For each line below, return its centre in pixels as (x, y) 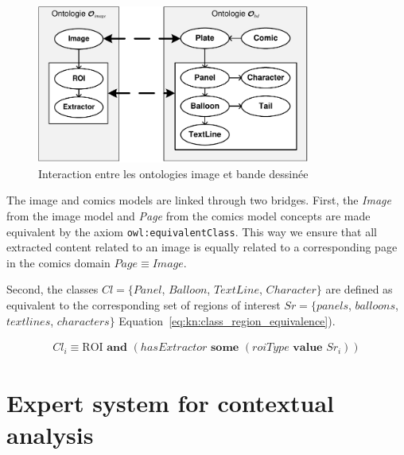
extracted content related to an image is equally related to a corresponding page (202, 247)
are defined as (359, 289)
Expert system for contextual (171, 403)
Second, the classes (52, 289)
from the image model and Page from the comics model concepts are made (188, 216)
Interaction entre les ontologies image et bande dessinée (173, 173)
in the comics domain (58, 262)
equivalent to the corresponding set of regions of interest (144, 305)
